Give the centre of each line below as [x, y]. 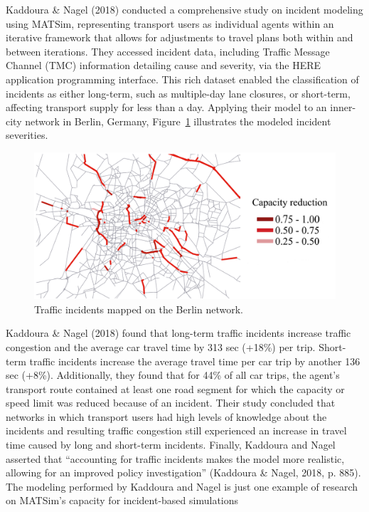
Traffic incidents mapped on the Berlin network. [139, 309]
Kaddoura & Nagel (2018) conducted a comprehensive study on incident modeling [184, 9]
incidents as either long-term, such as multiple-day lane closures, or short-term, [178, 93]
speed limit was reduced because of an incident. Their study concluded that [171, 403]
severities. [27, 135]
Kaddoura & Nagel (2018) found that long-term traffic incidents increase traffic [178, 333]
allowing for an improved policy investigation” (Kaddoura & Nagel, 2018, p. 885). [183, 472]
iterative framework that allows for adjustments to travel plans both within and [180, 37]
